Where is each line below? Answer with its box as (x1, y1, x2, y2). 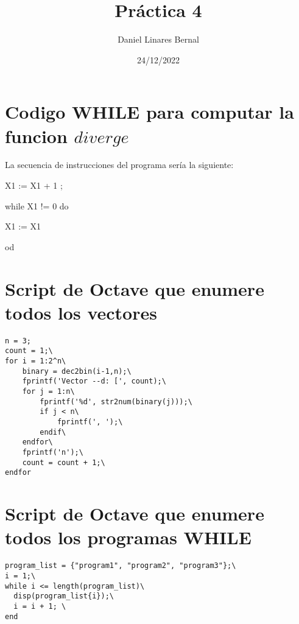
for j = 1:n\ (22, 387, 75, 396)
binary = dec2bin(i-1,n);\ (22, 366, 132, 376)
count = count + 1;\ (22, 458, 105, 467)
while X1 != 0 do (5, 199, 69, 212)
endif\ (40, 427, 66, 436)
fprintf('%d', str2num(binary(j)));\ (40, 397, 192, 406)
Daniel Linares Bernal (118, 33, 199, 46)
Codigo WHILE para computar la (5, 99, 294, 124)
